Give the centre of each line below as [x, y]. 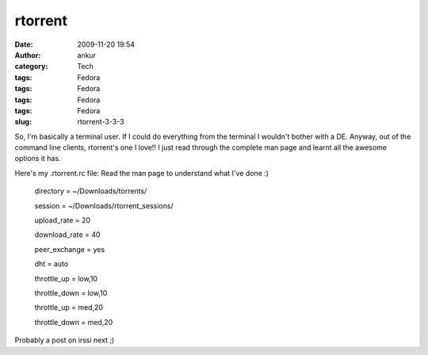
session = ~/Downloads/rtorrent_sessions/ [104, 205]
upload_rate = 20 [63, 220]
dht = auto [52, 264]
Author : [28, 55]
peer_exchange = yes [70, 249]
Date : [24, 44]
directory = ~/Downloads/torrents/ [91, 191]
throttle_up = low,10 [66, 278]
